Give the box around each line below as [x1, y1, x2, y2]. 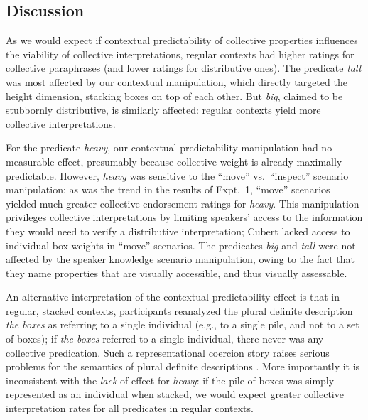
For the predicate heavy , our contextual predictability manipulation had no [6, 140, 332, 155]
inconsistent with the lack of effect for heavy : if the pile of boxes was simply [6, 372, 335, 387]
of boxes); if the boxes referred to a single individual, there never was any [6, 331, 324, 346]
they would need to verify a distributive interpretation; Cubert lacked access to [6, 223, 350, 238]
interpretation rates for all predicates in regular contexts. [6, 401, 254, 416]
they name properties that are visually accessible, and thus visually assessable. [6, 265, 347, 280]
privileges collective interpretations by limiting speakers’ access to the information [6, 210, 363, 225]
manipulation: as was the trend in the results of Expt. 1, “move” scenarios [6, 182, 330, 197]
